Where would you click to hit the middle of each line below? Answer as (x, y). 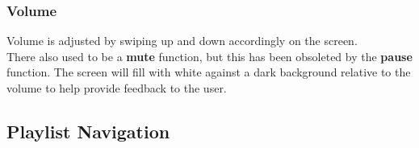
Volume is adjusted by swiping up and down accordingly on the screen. (182, 41)
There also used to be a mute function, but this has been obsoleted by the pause (209, 56)
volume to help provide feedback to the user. (117, 88)
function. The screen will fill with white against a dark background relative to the (209, 72)
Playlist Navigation (88, 131)
